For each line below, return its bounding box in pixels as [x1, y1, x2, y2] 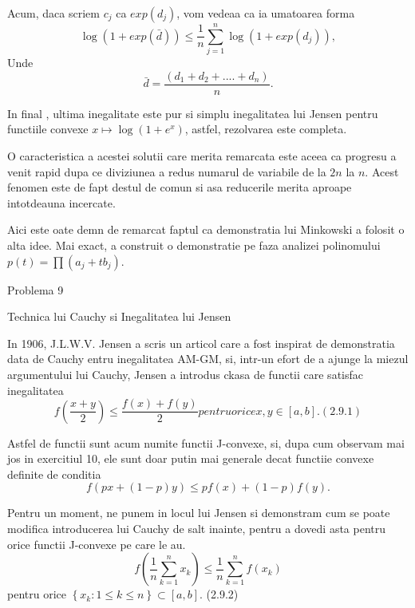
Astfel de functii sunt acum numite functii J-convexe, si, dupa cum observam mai [7, 434, 405, 451]
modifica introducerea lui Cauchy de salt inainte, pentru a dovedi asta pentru [7, 519, 386, 536]
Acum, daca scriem [7, 5, 100, 21]
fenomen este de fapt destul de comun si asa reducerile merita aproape [7, 179, 352, 195]
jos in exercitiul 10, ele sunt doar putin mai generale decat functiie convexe [7, 450, 374, 467]
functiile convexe [7, 120, 89, 137]
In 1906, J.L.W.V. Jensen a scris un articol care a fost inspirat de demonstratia [7, 334, 395, 351]
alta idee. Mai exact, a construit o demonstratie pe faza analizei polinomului [7, 236, 381, 253]
